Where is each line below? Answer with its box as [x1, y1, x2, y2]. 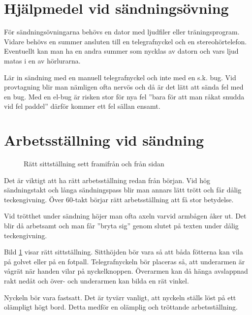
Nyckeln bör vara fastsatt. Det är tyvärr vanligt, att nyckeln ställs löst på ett [4, 292, 236, 302]
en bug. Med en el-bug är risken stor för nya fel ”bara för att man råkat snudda [4, 91, 245, 101]
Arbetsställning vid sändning [4, 130, 204, 150]
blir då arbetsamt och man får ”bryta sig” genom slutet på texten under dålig [4, 220, 239, 230]
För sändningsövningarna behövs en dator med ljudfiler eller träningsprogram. [4, 27, 240, 37]
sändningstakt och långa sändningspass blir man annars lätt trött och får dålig [4, 185, 242, 195]
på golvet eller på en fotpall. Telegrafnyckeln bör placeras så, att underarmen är [4, 256, 245, 266]
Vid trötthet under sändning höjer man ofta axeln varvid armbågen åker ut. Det [4, 211, 247, 221]
